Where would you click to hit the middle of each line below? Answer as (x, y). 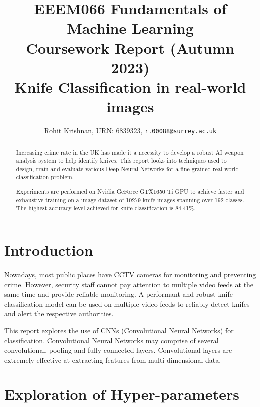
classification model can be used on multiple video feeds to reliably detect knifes (127, 303)
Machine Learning (130, 28)
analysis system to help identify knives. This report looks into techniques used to (121, 160)
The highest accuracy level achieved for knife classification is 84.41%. (106, 208)
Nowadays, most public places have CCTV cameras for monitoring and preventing (130, 274)
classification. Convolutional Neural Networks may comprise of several (111, 340)
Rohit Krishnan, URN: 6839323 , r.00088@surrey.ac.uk (130, 131)
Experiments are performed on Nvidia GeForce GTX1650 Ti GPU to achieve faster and (130, 191)
